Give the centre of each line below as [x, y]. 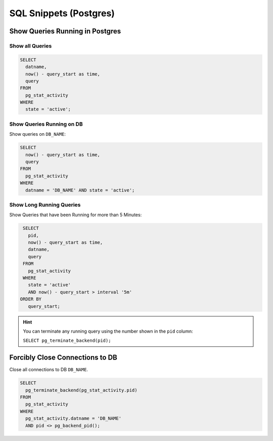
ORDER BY [31, 299]
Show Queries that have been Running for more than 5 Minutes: [76, 215]
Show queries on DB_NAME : [37, 134]
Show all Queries [31, 46]
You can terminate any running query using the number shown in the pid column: [108, 331]
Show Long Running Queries [45, 205]
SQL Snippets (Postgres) [62, 13]
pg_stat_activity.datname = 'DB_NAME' [73, 418]
